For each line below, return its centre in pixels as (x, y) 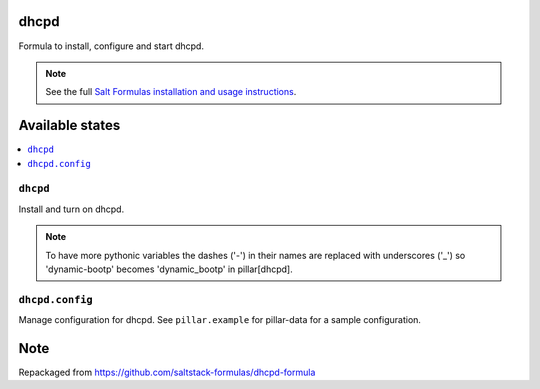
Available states (69, 125)
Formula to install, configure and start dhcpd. (111, 46)
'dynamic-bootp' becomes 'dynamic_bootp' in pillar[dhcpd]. (169, 269)
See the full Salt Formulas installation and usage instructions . (171, 92)
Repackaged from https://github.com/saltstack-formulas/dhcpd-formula (167, 372)
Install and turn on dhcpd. (71, 209)
